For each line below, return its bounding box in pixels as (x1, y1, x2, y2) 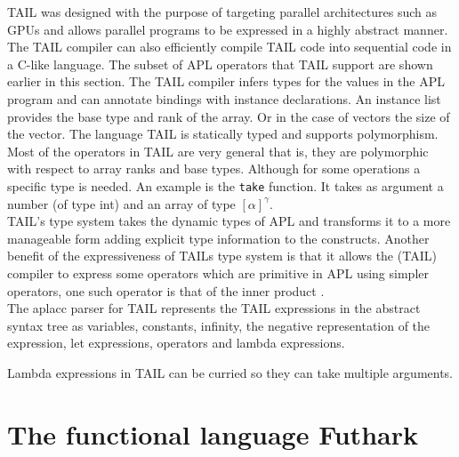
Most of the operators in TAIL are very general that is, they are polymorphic (7, 141, 429, 160)
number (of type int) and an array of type (7, 194, 236, 212)
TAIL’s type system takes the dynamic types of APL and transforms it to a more (7, 212, 451, 230)
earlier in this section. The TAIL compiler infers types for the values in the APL (7, 72, 445, 91)
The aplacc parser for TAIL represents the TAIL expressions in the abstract (7, 299, 421, 317)
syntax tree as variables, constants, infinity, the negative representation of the (7, 316, 431, 334)
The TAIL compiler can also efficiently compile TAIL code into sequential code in (7, 37, 452, 56)
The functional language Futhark (7, 415, 418, 452)
